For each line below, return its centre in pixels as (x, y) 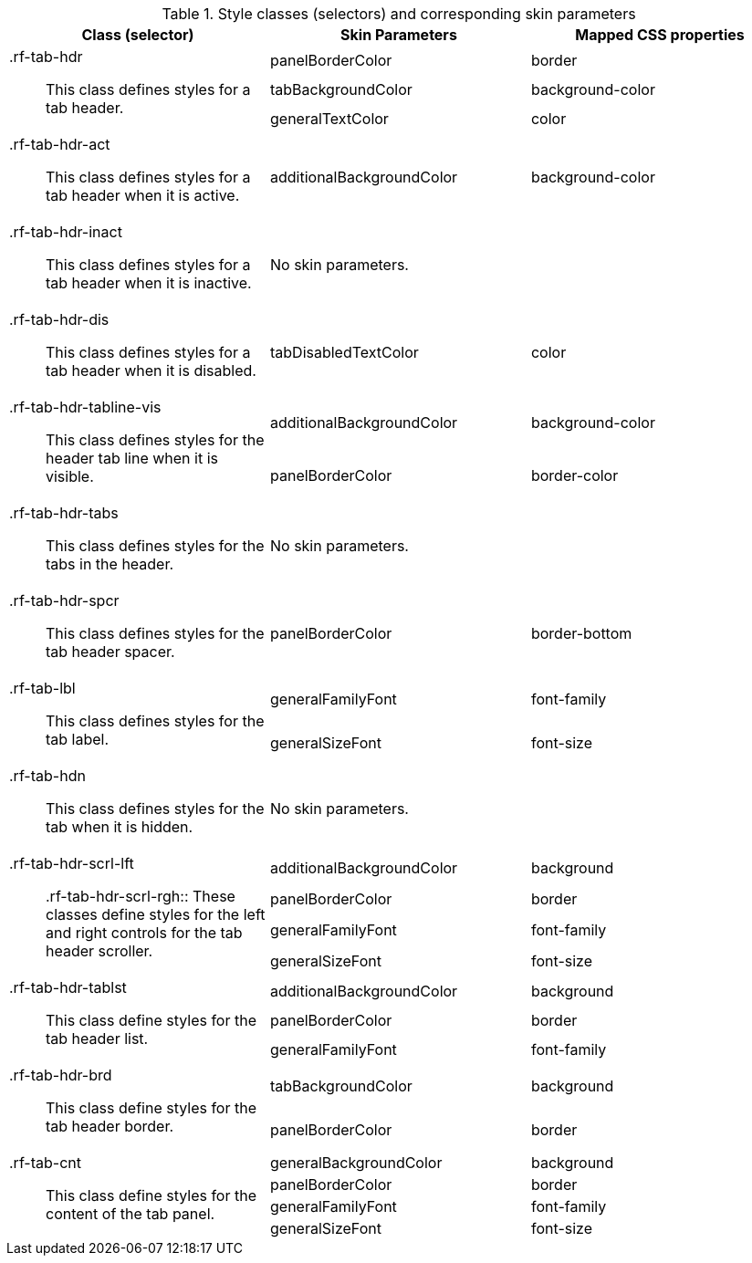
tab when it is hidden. (120, 827)
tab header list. (97, 1039)
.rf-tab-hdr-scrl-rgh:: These (141, 896)
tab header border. (110, 1126)
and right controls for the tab (144, 933)
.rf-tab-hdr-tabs (64, 513)
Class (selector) (138, 35)
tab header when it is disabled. (151, 371)
